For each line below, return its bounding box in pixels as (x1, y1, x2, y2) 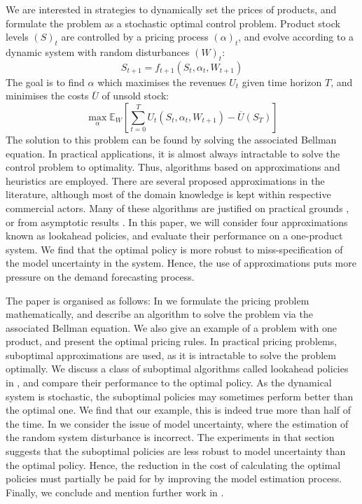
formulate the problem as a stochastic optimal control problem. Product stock (6, 15, 340, 30)
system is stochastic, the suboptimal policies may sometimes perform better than (6, 388, 354, 403)
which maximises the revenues (97, 74, 226, 89)
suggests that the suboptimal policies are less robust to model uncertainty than (6, 444, 346, 458)
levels (6, 29, 29, 44)
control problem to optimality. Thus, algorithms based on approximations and (6, 160, 340, 174)
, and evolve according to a (238, 29, 354, 44)
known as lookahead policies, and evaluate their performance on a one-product (6, 228, 343, 243)
